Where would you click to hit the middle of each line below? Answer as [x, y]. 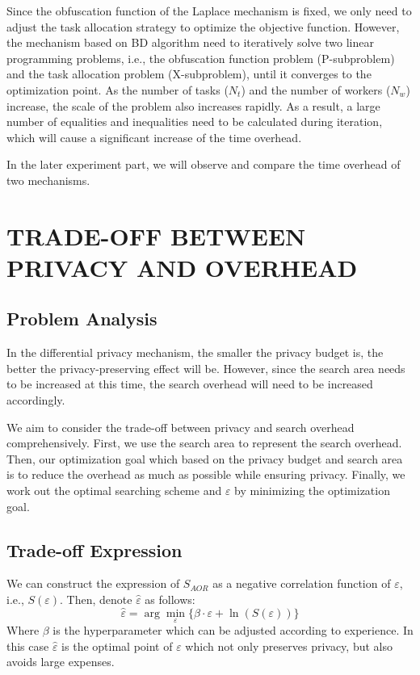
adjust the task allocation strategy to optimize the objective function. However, [203, 26]
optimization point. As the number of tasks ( [118, 89]
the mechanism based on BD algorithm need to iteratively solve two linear [190, 42]
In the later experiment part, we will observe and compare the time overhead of [204, 164]
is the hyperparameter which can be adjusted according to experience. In [233, 630]
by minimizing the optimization [312, 491]
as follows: [170, 600]
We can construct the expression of [93, 583]
